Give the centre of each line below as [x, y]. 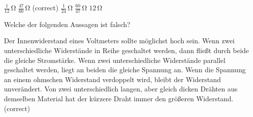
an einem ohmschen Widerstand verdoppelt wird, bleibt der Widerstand [112, 79]
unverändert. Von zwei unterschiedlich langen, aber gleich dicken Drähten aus [121, 89]
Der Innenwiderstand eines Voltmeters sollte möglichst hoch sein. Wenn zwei [119, 41]
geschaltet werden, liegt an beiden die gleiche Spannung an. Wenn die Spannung [125, 70]
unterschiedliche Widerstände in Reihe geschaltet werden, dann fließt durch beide [126, 50]
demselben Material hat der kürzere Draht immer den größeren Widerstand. [119, 98]
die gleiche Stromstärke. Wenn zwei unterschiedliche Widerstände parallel [115, 60]
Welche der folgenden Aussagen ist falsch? [67, 24]
